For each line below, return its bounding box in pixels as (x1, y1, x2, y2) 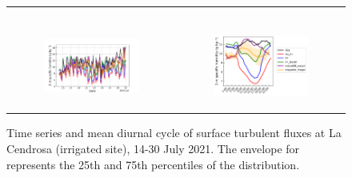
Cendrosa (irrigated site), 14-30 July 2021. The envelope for (6, 140, 300, 157)
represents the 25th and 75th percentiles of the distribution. (6, 156, 300, 172)
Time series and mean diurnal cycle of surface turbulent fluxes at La (6, 124, 342, 141)
